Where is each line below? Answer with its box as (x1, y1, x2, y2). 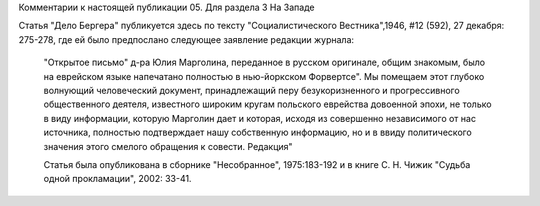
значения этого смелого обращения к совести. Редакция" (43, 140, 294, 152)
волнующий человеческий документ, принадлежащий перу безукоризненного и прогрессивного (43, 84, 460, 96)
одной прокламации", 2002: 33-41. (43, 173, 192, 185)
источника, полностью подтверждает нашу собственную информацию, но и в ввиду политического (43, 126, 472, 139)
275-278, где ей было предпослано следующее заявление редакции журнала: (18, 33, 355, 45)
